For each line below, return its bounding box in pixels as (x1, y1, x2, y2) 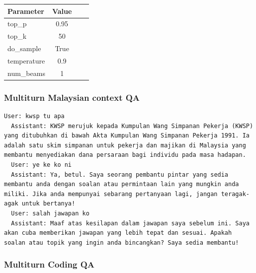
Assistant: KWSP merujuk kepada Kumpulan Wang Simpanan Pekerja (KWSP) (11, 122, 254, 130)
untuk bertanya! (21, 200, 76, 207)
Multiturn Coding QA (4, 258, 94, 271)
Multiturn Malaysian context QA (4, 91, 140, 103)
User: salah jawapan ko (11, 209, 89, 217)
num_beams (7, 68, 45, 78)
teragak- (221, 190, 250, 198)
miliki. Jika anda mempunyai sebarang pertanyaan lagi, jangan (4, 190, 218, 198)
